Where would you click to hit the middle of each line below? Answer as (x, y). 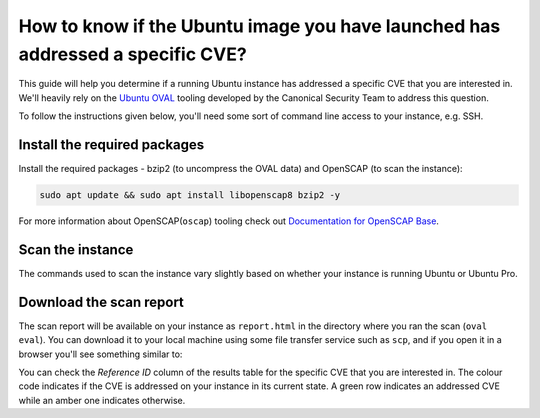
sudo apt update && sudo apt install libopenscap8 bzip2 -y (190, 195)
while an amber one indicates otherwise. (102, 400)
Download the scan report (101, 301)
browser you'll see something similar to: (100, 354)
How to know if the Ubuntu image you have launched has (259, 26)
